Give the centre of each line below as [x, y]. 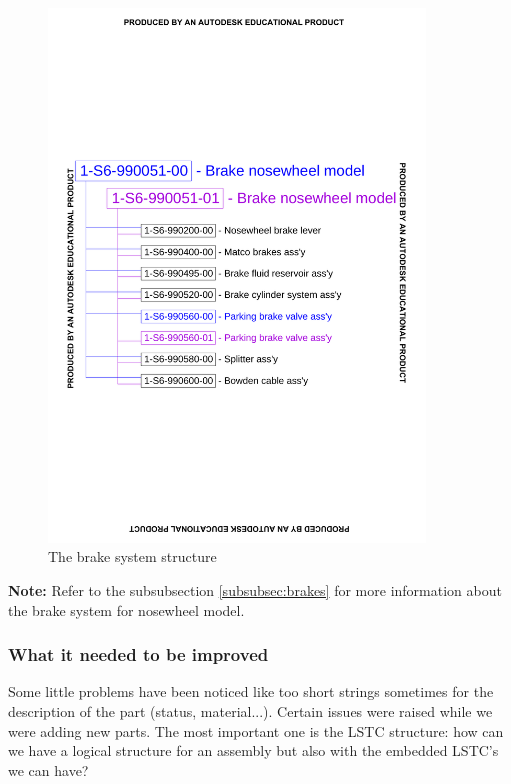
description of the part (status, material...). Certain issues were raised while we [250, 710]
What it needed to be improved [138, 654]
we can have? [48, 769]
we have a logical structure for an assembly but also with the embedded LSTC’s [253, 750]
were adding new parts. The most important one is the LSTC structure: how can [256, 730]
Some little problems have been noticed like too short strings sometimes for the [251, 691]
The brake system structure [132, 556]
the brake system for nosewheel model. [126, 609]
